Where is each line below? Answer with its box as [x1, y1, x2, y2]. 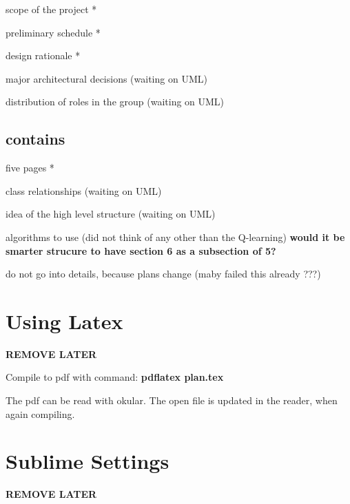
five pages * [6, 160, 54, 175]
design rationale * [6, 48, 81, 63]
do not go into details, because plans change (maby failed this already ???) [6, 266, 321, 281]
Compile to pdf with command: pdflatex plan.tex [6, 370, 224, 384]
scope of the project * [6, 2, 97, 16]
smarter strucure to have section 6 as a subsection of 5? [6, 243, 276, 258]
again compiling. [6, 406, 75, 421]
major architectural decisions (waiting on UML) [6, 71, 207, 85]
